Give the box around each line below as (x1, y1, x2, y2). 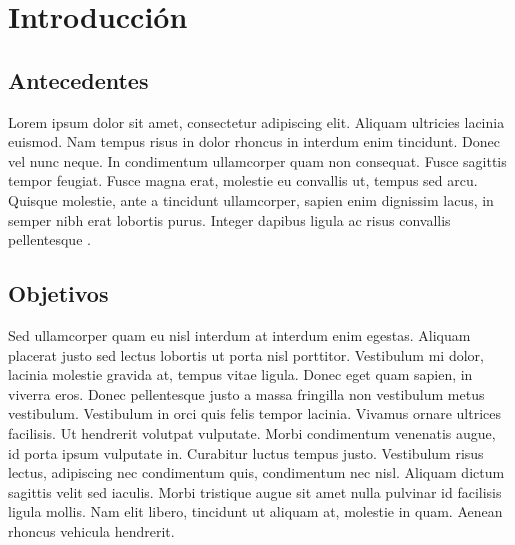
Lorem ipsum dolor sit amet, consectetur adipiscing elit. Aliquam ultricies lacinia (8, 111, 505, 132)
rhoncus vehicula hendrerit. (8, 520, 175, 541)
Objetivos (8, 278, 109, 309)
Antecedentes (8, 64, 149, 95)
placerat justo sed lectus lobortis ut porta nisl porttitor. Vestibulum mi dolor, (8, 344, 484, 365)
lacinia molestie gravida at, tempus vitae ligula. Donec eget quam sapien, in (8, 364, 473, 385)
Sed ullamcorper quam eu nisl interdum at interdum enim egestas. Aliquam (8, 324, 471, 345)
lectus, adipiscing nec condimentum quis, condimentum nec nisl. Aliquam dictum (8, 462, 505, 483)
